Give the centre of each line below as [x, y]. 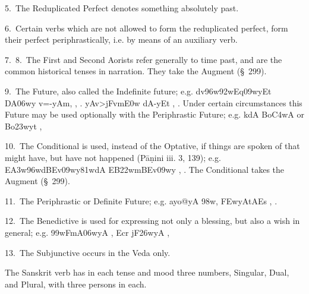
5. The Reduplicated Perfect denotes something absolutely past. [122, 8]
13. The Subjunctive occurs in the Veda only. [88, 252]
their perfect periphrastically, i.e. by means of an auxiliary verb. [121, 39]
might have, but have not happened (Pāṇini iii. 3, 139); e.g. [113, 157]
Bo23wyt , [23, 126]
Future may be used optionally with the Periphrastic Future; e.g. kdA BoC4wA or [155, 114]
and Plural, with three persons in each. [76, 284]
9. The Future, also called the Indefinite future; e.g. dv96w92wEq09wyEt [138, 91]
